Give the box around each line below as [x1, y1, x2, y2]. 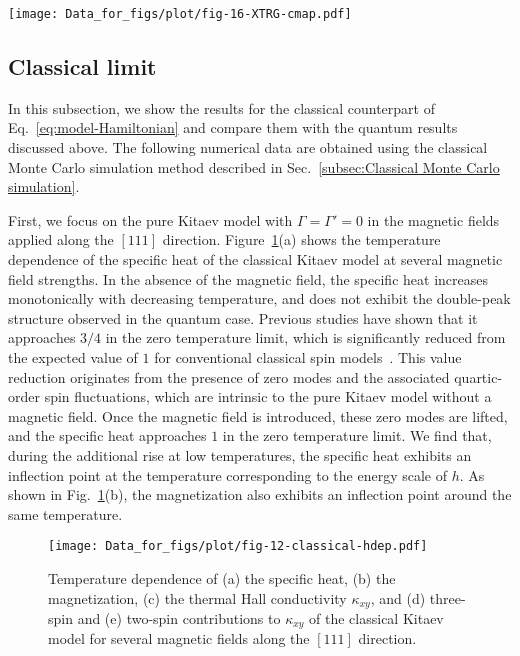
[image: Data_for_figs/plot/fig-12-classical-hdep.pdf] [48, 539, 428, 554]
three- [429, 587, 466, 608]
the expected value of [8, 346, 138, 367]
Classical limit [8, 51, 157, 82]
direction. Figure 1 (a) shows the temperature [162, 229, 441, 250]
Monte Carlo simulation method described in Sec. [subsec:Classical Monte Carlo [8, 156, 500, 177]
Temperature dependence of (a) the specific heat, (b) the [48, 567, 396, 588]
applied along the [8, 229, 114, 250]
